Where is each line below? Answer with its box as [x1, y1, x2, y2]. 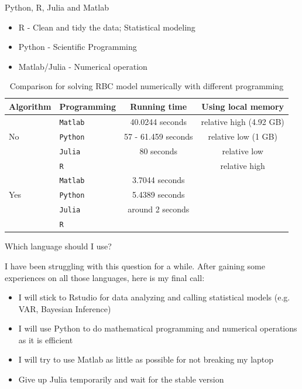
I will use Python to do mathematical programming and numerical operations [18, 322, 297, 334]
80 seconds [139, 144, 178, 157]
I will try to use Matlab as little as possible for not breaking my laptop [18, 353, 274, 366]
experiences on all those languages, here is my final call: [5, 271, 205, 283]
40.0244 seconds [130, 115, 187, 127]
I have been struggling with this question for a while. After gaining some [5, 259, 265, 272]
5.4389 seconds [132, 188, 185, 201]
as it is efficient [18, 333, 73, 346]
